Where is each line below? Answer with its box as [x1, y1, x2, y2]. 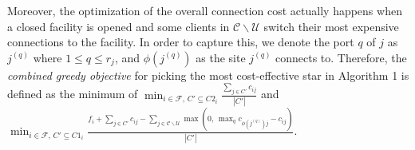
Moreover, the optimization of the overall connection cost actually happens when [7, 2, 402, 18]
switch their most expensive [263, 18, 399, 34]
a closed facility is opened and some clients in [7, 18, 230, 34]
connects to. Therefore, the [275, 49, 407, 65]
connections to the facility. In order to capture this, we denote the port [7, 34, 354, 50]
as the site [196, 49, 246, 65]
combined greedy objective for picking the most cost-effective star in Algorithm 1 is [7, 66, 409, 83]
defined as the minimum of [7, 85, 138, 102]
